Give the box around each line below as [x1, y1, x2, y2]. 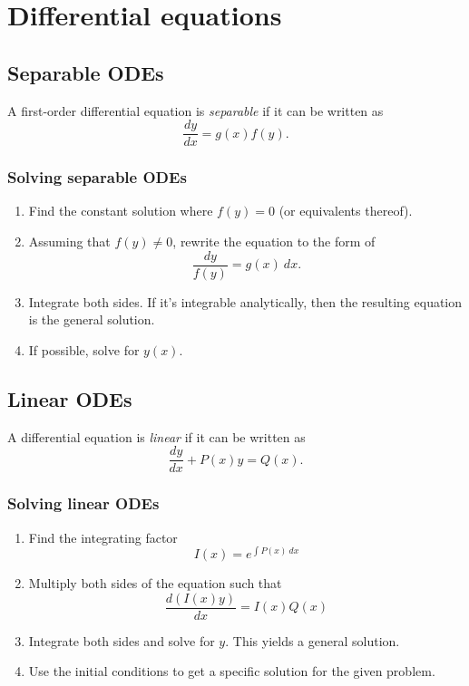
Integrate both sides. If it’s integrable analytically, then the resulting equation [28, 292, 463, 311]
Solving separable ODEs [7, 166, 187, 188]
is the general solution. [28, 310, 155, 329]
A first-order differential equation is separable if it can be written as [7, 101, 384, 120]
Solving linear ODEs [7, 492, 160, 515]
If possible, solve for [28, 340, 140, 359]
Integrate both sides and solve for [28, 631, 215, 650]
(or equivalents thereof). [278, 201, 413, 220]
